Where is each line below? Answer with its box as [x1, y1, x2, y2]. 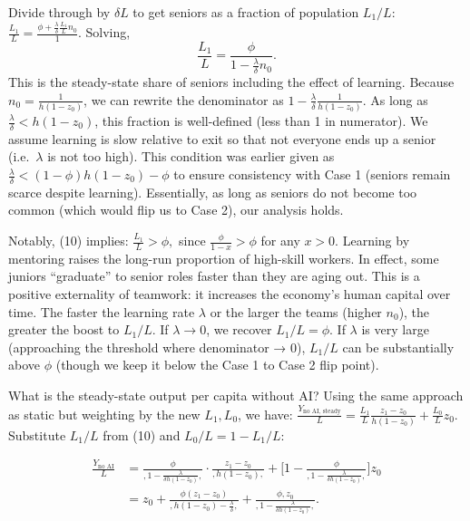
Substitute [8, 425, 66, 444]
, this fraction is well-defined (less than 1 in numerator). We [94, 111, 428, 130]
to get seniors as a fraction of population [132, 3, 359, 21]
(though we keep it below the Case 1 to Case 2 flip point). [55, 355, 379, 374]
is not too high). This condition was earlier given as [47, 147, 335, 166]
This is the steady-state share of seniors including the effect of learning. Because [8, 72, 455, 92]
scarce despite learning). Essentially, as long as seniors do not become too [8, 182, 417, 201]
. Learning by [335, 231, 410, 250]
